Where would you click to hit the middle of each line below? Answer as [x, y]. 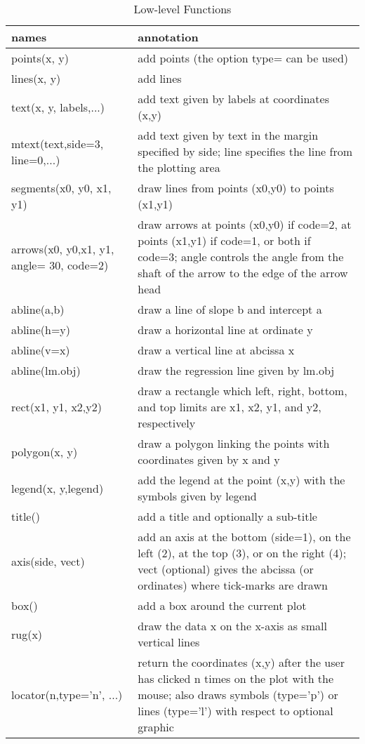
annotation [168, 37]
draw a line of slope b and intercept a [230, 309]
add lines [160, 78]
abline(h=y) [41, 330]
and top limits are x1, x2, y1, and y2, [230, 407]
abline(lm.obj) [46, 370]
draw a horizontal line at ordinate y [225, 330]
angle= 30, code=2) [60, 265]
